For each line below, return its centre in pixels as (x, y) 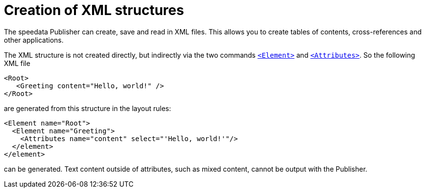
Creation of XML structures (94, 10)
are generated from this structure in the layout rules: (88, 108)
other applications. (34, 40)
